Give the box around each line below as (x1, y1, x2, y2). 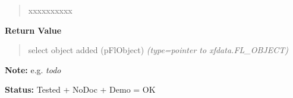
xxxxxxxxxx (28, 4, 73, 16)
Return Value (5, 24, 62, 36)
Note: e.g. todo (5, 63, 61, 76)
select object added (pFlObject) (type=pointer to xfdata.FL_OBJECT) (28, 44, 288, 56)
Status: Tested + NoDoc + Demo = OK (5, 83, 156, 96)
